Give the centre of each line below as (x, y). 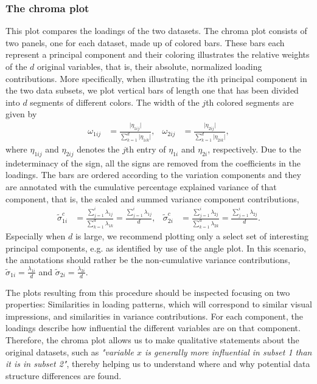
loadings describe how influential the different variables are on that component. (153, 328)
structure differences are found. (64, 375)
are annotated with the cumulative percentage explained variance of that (141, 187)
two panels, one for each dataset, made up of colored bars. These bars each (145, 42)
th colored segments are (250, 102)
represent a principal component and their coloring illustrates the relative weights (158, 54)
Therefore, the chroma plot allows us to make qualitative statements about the (152, 339)
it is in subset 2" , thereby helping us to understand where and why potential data (158, 364)
